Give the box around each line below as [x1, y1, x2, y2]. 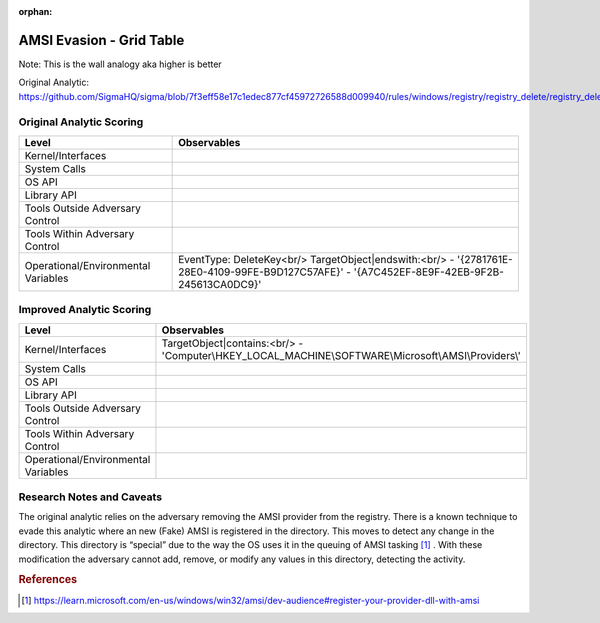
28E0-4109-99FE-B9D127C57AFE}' [178, 265, 344, 279]
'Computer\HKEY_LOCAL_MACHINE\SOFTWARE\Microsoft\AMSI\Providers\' [161, 348, 521, 362]
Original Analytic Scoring [18, 115, 144, 129]
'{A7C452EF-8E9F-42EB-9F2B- [353, 265, 505, 279]
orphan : [18, 6, 53, 17]
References [18, 573, 78, 587]
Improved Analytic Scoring [18, 303, 152, 317]
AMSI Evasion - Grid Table [18, 31, 185, 49]
